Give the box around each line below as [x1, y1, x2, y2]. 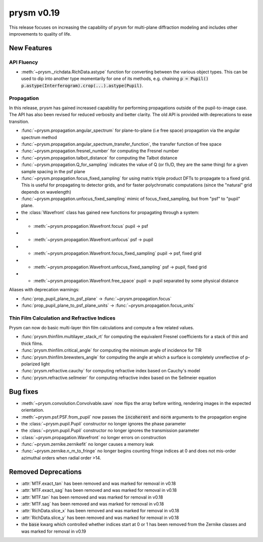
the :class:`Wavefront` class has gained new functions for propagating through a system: [21, 209, 200, 215]
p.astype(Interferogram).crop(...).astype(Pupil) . [21, 82, 144, 88]
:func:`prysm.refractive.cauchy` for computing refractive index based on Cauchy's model [21, 368, 201, 374]
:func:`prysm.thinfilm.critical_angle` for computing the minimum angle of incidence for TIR [21, 347, 202, 353]
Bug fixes [9, 387, 38, 396]
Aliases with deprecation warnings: [9, 287, 80, 293]
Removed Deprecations [9, 467, 82, 476]
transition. [9, 119, 29, 124]
